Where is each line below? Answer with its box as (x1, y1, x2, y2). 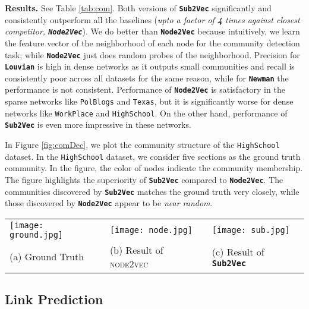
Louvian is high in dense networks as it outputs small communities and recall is (5, 60, 295, 72)
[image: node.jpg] (109, 225, 193, 235)
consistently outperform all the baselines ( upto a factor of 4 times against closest (5, 13, 300, 26)
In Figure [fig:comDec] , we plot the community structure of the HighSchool (5, 138, 280, 151)
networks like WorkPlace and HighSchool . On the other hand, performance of (5, 106, 288, 119)
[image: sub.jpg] (212, 225, 290, 235)
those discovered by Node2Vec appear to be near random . (5, 197, 213, 209)
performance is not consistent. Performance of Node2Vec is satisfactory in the (5, 83, 285, 96)
